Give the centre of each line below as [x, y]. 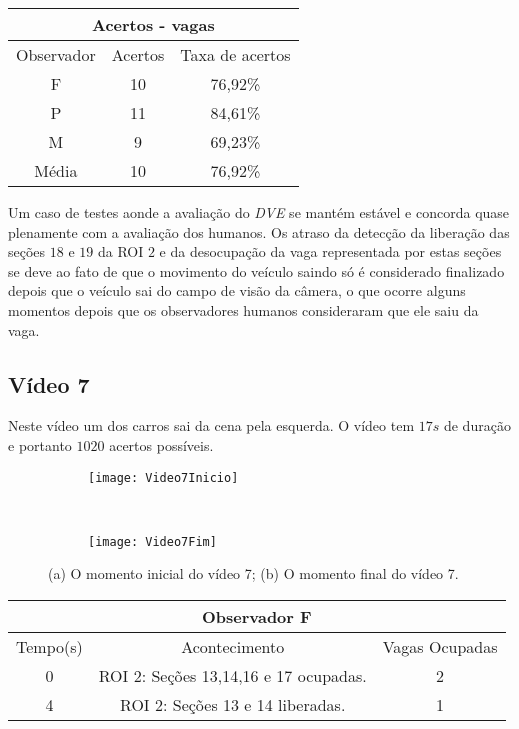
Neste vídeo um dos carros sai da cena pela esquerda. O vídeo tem [211, 425]
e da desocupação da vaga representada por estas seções [330, 251]
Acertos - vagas [153, 24]
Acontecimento [233, 647]
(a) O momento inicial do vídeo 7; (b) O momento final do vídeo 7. [253, 573]
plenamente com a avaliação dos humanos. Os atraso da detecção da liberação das [259, 231]
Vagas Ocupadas [440, 647]
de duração [477, 425]
